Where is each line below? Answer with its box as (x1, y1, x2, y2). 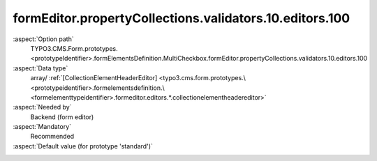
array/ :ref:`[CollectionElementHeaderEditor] (30, 74, 158, 82)
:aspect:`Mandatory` (13, 123, 72, 131)
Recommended (30, 132, 75, 141)
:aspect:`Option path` (13, 35, 74, 43)
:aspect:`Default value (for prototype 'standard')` (13, 141, 154, 150)
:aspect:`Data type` (13, 63, 68, 72)
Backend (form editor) (30, 112, 94, 121)
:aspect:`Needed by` (13, 103, 72, 112)
